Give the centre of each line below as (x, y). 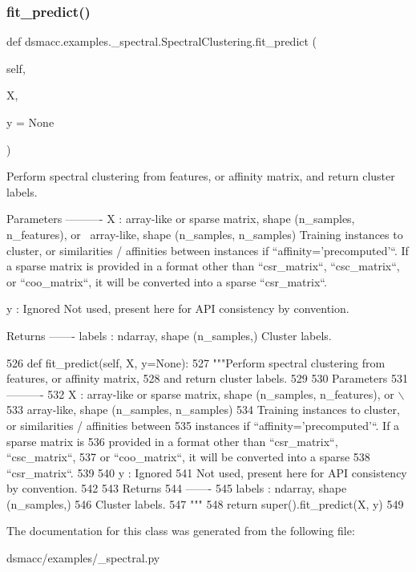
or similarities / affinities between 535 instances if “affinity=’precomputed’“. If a (203, 425)
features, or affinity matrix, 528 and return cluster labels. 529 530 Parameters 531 (207, 378)
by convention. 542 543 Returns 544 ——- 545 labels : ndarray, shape (177, 488)
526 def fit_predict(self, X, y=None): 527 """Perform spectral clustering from (196, 362)
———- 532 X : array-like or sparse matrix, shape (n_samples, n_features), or (200, 394)
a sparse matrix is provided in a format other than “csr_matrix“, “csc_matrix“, (203, 266)
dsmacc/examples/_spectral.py (83, 558)
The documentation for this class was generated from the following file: (181, 531)
